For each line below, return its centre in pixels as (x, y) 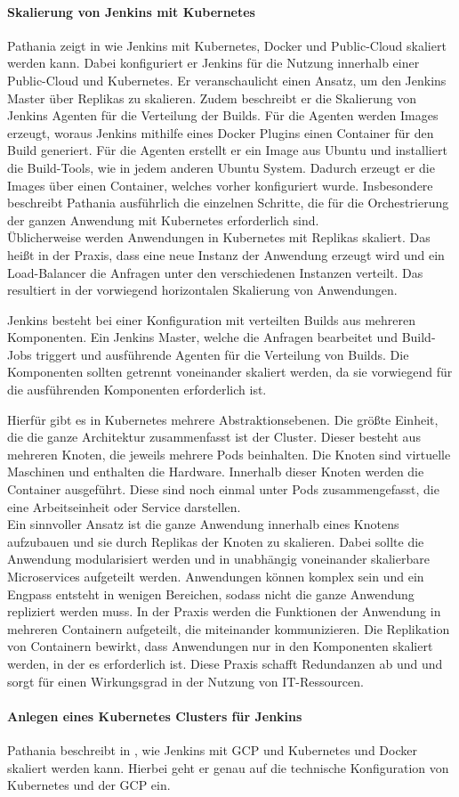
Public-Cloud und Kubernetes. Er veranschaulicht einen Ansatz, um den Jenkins (227, 80)
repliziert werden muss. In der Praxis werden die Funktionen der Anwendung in (224, 611)
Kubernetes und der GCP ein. (89, 785)
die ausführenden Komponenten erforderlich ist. (137, 390)
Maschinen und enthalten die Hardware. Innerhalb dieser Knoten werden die (216, 472)
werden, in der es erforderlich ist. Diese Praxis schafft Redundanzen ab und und (225, 663)
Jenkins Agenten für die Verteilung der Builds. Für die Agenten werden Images (223, 115)
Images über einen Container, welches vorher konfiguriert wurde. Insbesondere (220, 185)
